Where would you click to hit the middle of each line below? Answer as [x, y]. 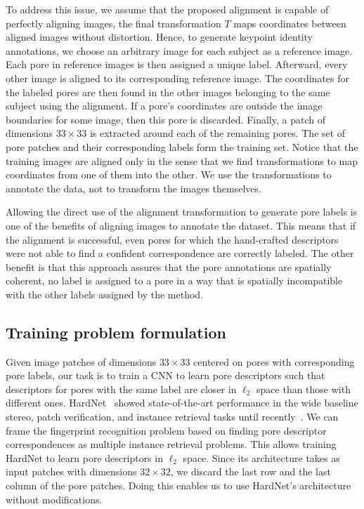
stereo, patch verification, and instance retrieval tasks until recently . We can [172, 417]
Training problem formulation [116, 332]
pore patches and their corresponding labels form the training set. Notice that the [182, 146]
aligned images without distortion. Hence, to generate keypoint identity [159, 37]
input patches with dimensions [71, 471]
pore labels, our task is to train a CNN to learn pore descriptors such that [165, 375]
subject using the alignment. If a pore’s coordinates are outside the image [164, 106]
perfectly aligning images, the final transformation [113, 23]
